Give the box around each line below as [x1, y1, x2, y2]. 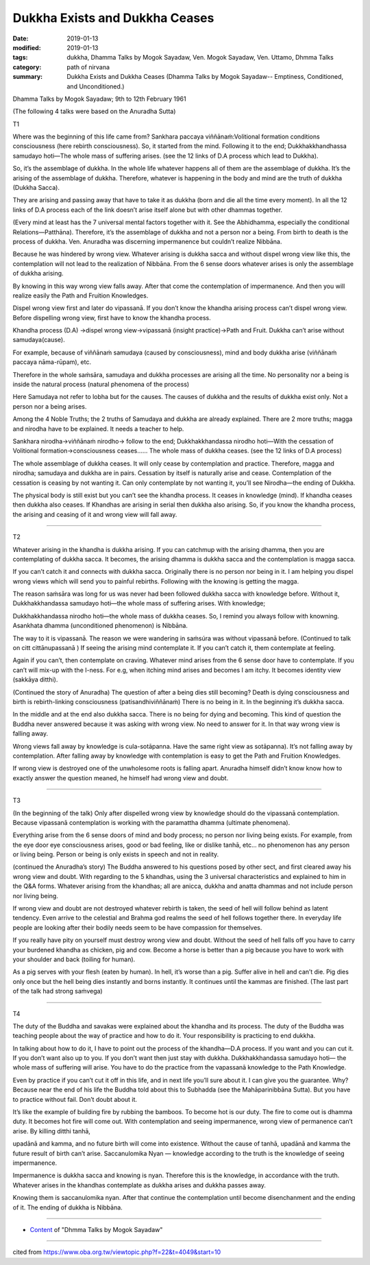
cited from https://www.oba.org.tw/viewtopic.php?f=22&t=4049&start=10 [12, 1248, 221, 1256]
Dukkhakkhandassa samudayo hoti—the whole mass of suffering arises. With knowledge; [12, 599, 266, 607]
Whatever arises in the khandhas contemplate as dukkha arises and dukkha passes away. [12, 1181, 267, 1189]
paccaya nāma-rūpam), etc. [12, 358, 92, 366]
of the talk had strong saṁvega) [12, 987, 103, 996]
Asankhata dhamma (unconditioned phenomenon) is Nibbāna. [12, 621, 188, 630]
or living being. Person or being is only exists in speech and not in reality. [12, 850, 219, 858]
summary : [12, 73, 43, 81]
